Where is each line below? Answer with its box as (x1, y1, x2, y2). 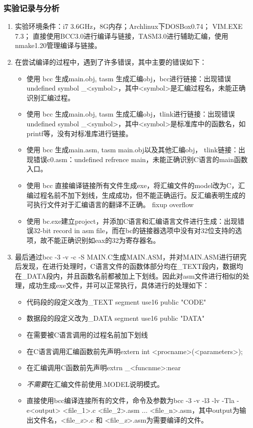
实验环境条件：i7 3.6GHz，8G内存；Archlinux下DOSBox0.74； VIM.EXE (15, 21, 243, 31)
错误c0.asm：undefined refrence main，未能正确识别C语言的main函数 (33, 154, 248, 164)
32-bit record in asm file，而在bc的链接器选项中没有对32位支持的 (33, 225, 235, 236)
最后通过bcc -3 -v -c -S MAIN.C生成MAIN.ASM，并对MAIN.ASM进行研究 (15, 251, 247, 262)
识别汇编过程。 (26, 92, 75, 102)
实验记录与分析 (3, 1, 60, 14)
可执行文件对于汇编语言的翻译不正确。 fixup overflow (26, 199, 194, 210)
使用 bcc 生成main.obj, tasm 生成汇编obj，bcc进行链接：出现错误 (26, 73, 232, 83)
